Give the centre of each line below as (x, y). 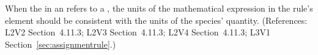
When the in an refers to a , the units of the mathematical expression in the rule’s (159, 8)
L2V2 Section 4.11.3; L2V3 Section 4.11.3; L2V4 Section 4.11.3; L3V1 (138, 32)
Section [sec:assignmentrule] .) (61, 44)
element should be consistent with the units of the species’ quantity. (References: (156, 20)
